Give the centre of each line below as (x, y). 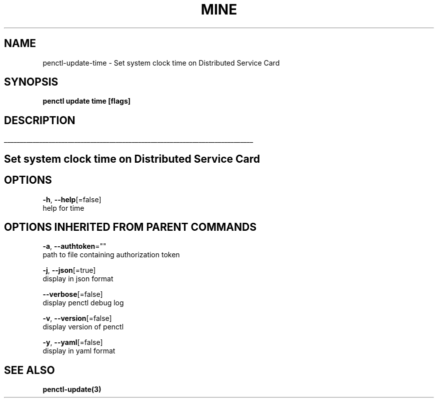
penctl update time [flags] (87, 101)
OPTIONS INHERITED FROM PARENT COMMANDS (130, 227)
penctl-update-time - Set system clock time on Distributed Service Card (161, 63)
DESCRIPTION (40, 120)
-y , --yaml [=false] (73, 342)
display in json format (78, 279)
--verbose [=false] (73, 294)
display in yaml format (79, 351)
